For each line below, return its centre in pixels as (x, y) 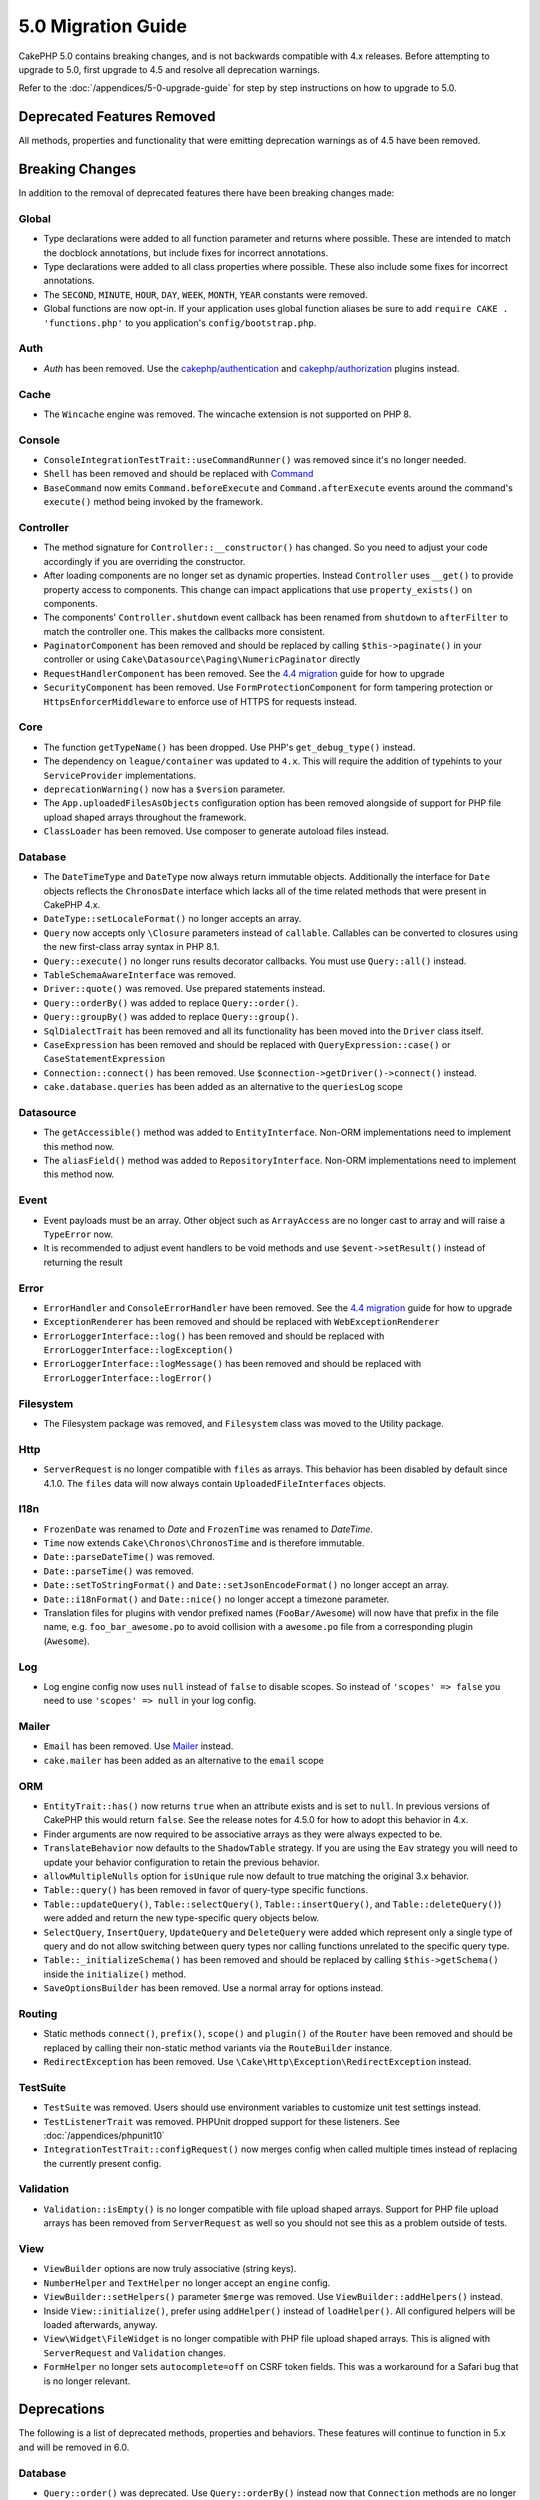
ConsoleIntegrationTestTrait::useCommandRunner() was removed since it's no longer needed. (255, 460)
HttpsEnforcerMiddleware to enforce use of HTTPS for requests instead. (200, 701)
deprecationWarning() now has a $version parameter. (164, 789)
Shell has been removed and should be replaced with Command (178, 474)
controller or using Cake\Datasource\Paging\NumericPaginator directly (202, 659)
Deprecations (61, 2409)
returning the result (83, 1262)
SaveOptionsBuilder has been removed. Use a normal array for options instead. (213, 1988)
